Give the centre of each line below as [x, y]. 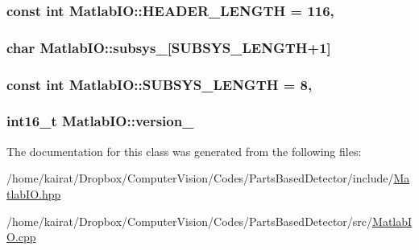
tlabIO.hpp [34, 193]
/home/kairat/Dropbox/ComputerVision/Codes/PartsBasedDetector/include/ [200, 178]
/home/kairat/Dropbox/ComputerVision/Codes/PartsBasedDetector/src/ [190, 221]
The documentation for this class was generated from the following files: [184, 151]
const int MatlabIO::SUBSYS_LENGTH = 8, [160, 84]
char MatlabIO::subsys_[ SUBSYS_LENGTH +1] [169, 47]
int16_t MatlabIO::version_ [100, 121]
